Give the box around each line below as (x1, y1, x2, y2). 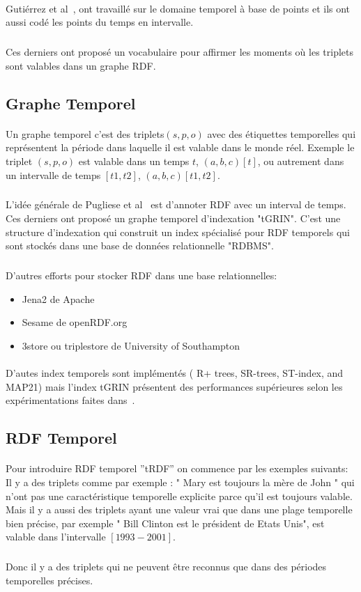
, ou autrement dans (257, 153, 344, 168)
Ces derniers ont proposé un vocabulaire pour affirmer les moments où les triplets (6, 45, 353, 59)
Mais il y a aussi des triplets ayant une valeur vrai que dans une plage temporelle (6, 502, 353, 517)
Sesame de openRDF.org (22, 315, 128, 329)
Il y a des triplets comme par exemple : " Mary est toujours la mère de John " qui (6, 474, 355, 489)
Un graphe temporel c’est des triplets (6, 126, 164, 141)
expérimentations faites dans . (6, 393, 135, 407)
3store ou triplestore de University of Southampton (22, 338, 240, 352)
